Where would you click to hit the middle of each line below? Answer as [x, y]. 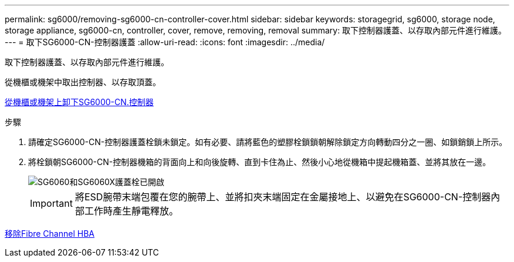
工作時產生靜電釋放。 [131, 211]
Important [51, 203]
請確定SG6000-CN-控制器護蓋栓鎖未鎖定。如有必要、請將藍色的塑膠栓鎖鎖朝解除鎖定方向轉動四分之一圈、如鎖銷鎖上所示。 [268, 142]
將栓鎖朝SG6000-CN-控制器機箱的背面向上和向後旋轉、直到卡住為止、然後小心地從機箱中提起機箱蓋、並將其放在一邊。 [260, 162]
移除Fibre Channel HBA [50, 234]
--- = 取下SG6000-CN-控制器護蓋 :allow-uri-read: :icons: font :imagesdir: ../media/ [165, 42]
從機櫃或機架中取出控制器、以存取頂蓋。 [83, 82]
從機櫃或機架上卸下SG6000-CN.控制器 [79, 102]
